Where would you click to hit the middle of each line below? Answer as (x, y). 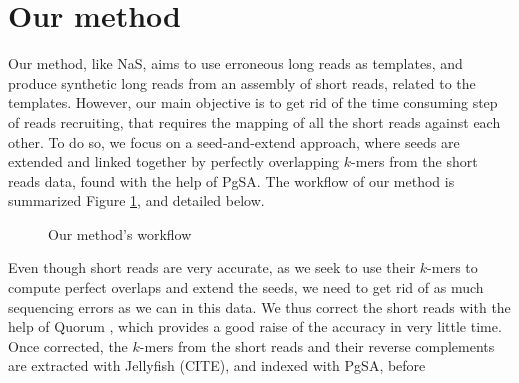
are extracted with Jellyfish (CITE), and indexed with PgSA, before (217, 365)
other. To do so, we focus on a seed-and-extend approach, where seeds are (234, 141)
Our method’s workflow (120, 233)
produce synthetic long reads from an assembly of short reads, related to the (242, 82)
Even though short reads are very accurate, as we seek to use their (212, 267)
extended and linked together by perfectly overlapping (174, 161)
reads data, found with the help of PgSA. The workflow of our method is (231, 180)
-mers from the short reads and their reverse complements (317, 345)
